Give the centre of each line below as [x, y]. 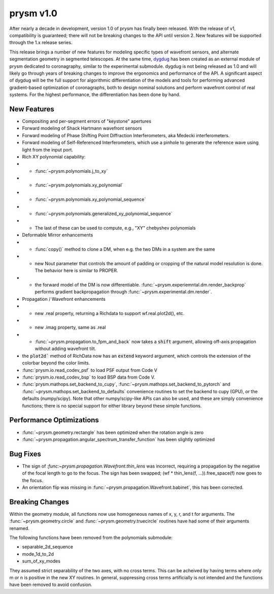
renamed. [20, 528]
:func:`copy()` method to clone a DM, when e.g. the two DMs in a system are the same [125, 249]
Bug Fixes [25, 454]
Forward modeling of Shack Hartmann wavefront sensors [82, 128]
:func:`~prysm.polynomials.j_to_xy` [71, 171]
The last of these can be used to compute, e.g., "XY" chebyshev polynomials [115, 228]
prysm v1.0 [33, 13]
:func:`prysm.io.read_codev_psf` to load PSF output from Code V [90, 370]
